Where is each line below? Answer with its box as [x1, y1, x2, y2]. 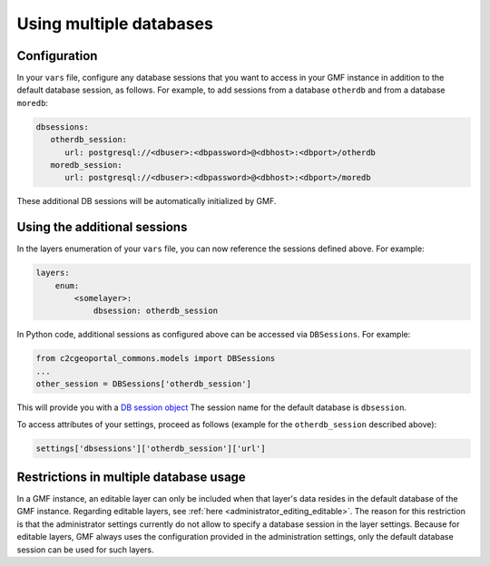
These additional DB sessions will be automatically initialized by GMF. [16, 196, 277, 207]
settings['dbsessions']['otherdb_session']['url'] [35, 443, 267, 454]
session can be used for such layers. [16, 544, 154, 555]
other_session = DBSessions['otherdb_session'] [35, 379, 251, 389]
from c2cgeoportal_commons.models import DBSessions [35, 354, 276, 364]
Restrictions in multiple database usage [16, 469, 247, 484]
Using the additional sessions [16, 220, 188, 235]
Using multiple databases [16, 14, 213, 34]
